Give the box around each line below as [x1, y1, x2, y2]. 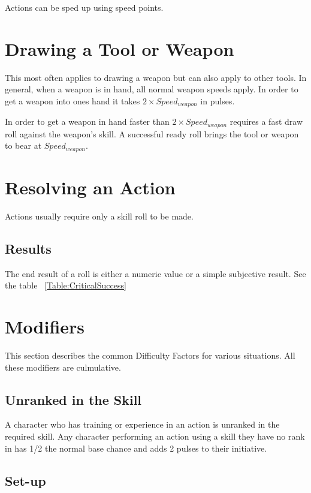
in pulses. [200, 94, 235, 107]
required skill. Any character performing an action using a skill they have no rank [5, 430, 305, 443]
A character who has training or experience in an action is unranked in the [5, 418, 280, 431]
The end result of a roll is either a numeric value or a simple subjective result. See [5, 267, 306, 279]
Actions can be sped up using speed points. [5, 1, 164, 13]
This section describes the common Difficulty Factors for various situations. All [5, 349, 295, 362]
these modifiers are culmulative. [5, 360, 121, 373]
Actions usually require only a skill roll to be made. [5, 209, 194, 222]
